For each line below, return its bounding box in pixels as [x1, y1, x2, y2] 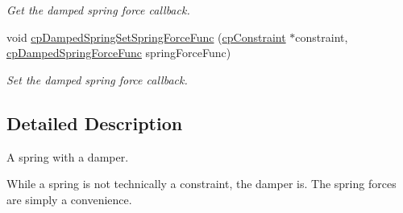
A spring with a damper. [6, 148, 129, 165]
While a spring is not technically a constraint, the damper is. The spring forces [6, 175, 397, 192]
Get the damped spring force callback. [6, 2, 190, 18]
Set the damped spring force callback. [6, 71, 188, 88]
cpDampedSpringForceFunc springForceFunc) [6, 44, 231, 61]
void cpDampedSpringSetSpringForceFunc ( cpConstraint [6, 28, 286, 45]
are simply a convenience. [6, 190, 132, 207]
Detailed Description [6, 110, 183, 135]
